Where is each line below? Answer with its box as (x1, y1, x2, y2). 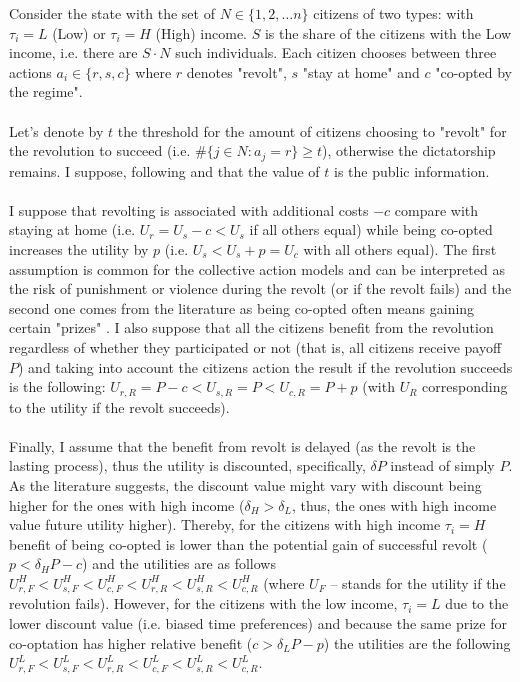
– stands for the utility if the (330, 572, 506, 593)
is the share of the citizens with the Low (264, 22, 512, 43)
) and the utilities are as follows (82, 553, 276, 574)
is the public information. (334, 160, 490, 181)
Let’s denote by (9, 120, 104, 141)
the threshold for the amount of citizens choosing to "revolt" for (117, 120, 507, 141)
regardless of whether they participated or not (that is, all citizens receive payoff (9, 336, 502, 357)
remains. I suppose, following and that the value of (9, 160, 320, 181)
